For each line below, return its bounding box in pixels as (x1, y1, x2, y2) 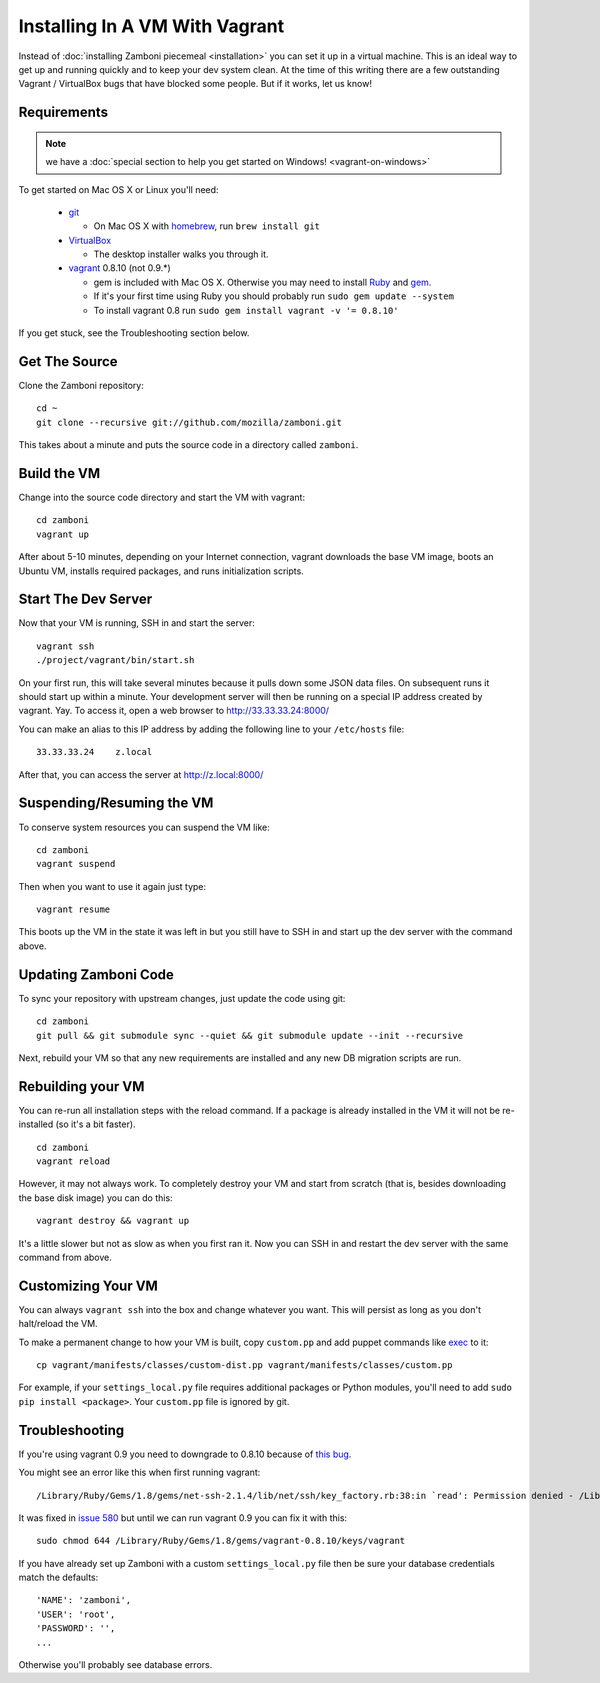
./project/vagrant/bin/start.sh (36, 655, 195, 666)
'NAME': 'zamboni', (36, 1595, 132, 1606)
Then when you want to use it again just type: (18, 880, 207, 892)
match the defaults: (18, 1571, 99, 1584)
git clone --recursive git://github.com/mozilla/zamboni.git (36, 416, 342, 428)
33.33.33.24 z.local (36, 746, 153, 758)
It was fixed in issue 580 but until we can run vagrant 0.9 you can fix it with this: (18, 1511, 348, 1524)
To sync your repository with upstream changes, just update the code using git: (18, 992, 346, 1004)
